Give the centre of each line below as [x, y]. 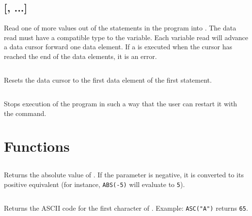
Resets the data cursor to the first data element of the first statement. [108, 79]
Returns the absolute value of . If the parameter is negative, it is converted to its [124, 174]
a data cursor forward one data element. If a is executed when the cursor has [118, 47]
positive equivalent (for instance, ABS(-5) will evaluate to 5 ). [94, 184]
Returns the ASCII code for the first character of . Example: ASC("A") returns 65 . [126, 208]
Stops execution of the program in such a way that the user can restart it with [121, 103]
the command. [25, 113]
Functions [37, 146]
